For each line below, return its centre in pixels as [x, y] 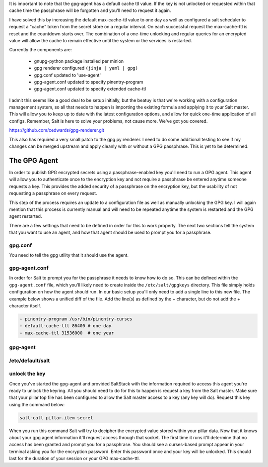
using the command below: [37, 404]
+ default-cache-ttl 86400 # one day [66, 326]
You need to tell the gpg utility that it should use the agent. [69, 255]
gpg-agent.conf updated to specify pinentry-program [89, 82]
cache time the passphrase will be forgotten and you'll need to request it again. [90, 10]
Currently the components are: [40, 50]
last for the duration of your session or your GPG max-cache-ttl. [74, 459]
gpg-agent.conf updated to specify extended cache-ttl [90, 89]
